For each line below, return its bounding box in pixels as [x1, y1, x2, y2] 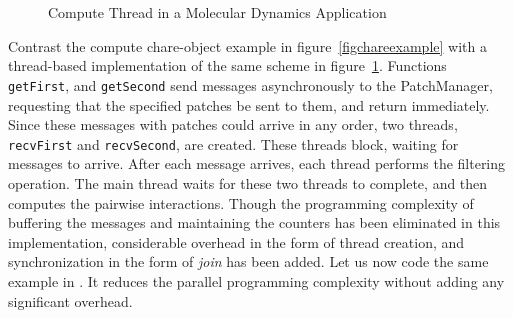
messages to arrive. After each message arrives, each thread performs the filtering [8, 153, 506, 174]
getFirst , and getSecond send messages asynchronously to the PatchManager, [8, 74, 493, 95]
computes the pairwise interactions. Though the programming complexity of [8, 192, 474, 213]
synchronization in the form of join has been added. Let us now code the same [8, 251, 489, 272]
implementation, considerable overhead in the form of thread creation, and [8, 231, 465, 252]
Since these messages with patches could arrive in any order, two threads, [8, 114, 458, 135]
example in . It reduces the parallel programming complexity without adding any [8, 270, 505, 291]
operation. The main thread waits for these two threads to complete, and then [8, 172, 488, 193]
